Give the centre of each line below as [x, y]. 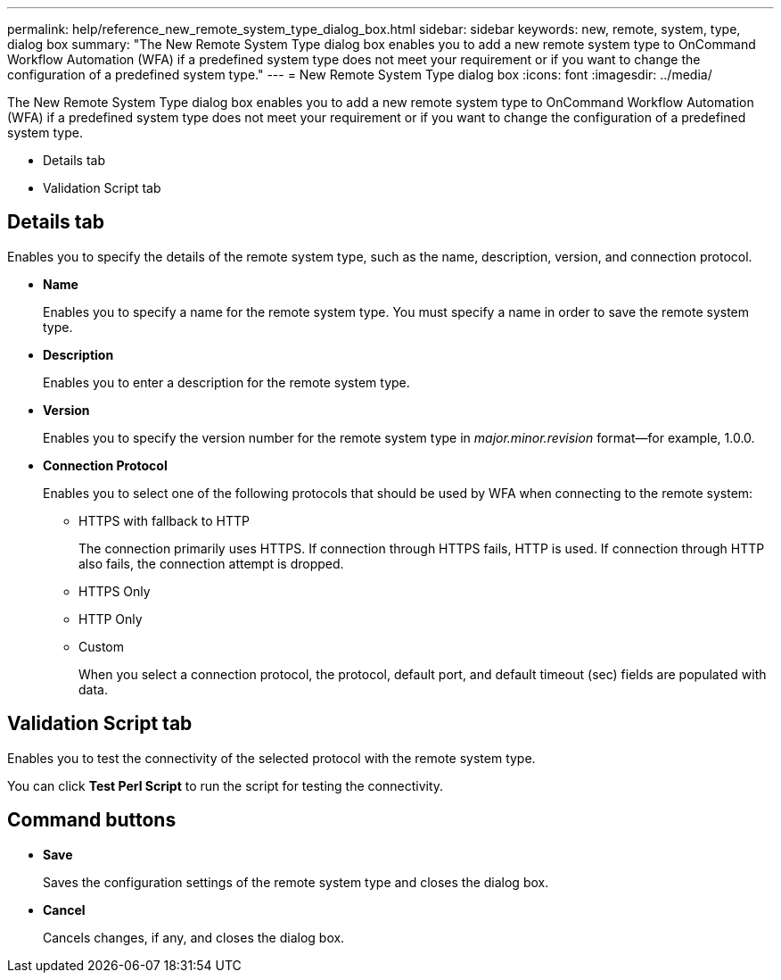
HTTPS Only [115, 591]
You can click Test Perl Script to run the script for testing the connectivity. [226, 785]
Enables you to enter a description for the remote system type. [226, 382]
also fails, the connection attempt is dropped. [211, 563]
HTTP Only [111, 619]
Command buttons [92, 820]
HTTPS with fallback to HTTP [164, 520]
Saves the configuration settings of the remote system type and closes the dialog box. [296, 882]
